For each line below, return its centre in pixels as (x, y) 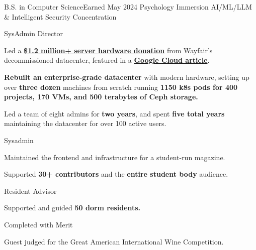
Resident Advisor (30, 191)
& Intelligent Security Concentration (60, 16)
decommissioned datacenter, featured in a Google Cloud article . (107, 60)
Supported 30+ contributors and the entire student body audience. (116, 174)
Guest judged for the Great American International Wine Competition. (114, 241)
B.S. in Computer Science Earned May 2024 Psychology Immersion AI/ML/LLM (128, 7)
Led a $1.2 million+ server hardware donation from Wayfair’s (108, 50)
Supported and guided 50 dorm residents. (72, 208)
